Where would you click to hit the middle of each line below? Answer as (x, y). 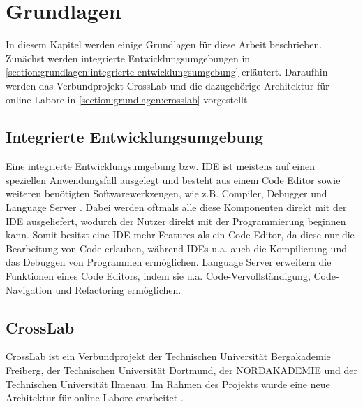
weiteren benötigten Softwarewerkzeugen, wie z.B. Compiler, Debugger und (166, 193)
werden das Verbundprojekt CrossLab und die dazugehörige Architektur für (168, 85)
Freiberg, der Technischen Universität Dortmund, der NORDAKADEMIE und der (181, 370)
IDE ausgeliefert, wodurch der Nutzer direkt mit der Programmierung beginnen (176, 221)
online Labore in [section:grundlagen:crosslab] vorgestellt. (128, 99)
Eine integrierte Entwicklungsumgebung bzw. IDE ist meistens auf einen (160, 166)
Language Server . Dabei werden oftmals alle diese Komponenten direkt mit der (176, 207)
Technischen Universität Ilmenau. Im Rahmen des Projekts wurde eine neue (168, 384)
